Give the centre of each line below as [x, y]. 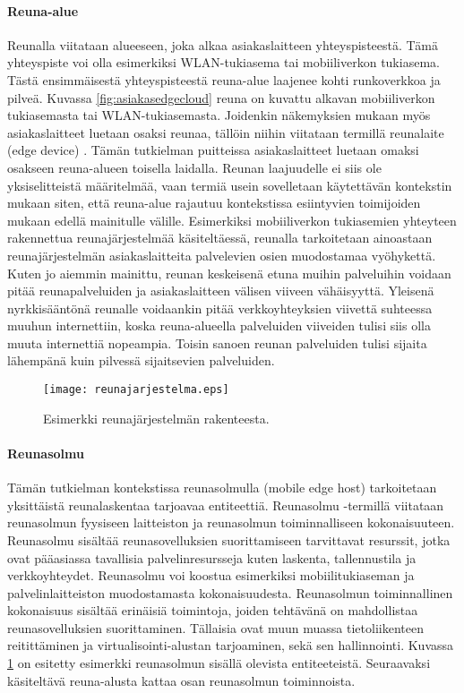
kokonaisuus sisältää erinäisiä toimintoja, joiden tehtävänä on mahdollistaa [213, 610]
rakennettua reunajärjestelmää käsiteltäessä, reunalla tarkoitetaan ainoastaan [220, 238]
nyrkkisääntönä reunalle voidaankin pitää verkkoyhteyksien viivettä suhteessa [220, 308]
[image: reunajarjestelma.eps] [136, 390]
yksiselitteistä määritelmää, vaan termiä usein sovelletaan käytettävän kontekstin [230, 185]
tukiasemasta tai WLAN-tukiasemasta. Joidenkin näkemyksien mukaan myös [219, 115]
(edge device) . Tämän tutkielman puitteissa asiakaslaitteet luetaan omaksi [213, 150]
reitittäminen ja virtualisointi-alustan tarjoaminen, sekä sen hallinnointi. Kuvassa [231, 645]
